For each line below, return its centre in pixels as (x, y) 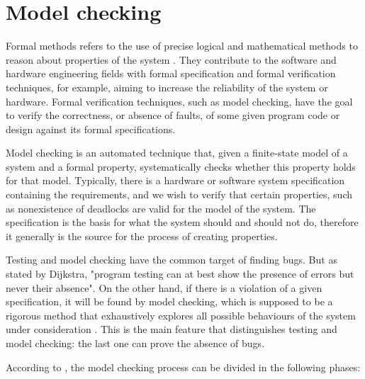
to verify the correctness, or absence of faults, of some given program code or (173, 115)
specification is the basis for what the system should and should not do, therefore (182, 222)
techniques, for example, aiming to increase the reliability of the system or (167, 87)
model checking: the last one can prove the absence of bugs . (135, 343)
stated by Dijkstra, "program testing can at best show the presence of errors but (180, 274)
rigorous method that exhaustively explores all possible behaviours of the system (181, 315)
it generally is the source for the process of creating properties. (142, 236)
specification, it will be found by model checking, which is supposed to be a (169, 301)
